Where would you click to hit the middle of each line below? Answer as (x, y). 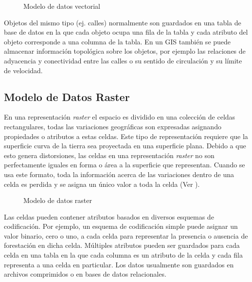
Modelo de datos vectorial (62, 6)
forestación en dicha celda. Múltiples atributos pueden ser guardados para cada (122, 245)
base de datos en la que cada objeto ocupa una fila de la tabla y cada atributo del (126, 32)
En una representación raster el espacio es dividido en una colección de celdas (120, 117)
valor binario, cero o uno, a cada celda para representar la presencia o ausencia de (126, 235)
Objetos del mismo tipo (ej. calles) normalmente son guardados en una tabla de (123, 22)
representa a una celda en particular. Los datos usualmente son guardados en (119, 264)
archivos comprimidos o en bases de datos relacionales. (85, 274)
